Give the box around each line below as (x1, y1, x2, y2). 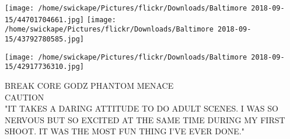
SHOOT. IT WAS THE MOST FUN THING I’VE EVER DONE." (5, 125, 244, 137)
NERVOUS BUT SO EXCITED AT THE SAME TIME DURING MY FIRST (5, 113, 285, 126)
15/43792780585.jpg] (5, 34, 85, 43)
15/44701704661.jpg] (5, 15, 85, 24)
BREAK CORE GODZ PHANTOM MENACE (5, 79, 174, 91)
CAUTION (5, 91, 44, 103)
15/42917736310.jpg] (5, 62, 85, 71)
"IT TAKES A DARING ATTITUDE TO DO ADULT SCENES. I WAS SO (5, 102, 278, 114)
